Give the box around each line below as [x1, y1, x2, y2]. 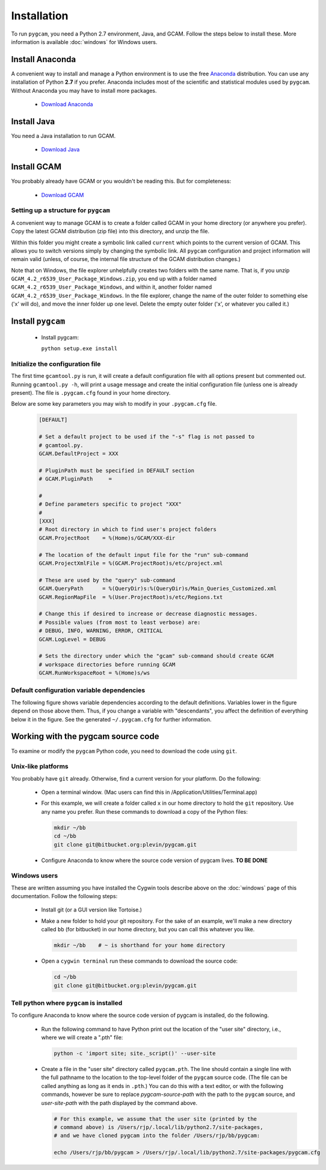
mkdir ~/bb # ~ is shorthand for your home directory [54, 942, 226, 949]
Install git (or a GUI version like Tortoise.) [41, 906, 143, 913]
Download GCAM [41, 191, 84, 198]
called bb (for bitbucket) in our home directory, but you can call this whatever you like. [41, 926, 255, 933]
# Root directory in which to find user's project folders [38, 526, 217, 533]
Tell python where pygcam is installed [11, 998, 123, 1007]
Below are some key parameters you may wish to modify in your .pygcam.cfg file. [11, 400, 217, 407]
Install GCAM [11, 162, 62, 172]
